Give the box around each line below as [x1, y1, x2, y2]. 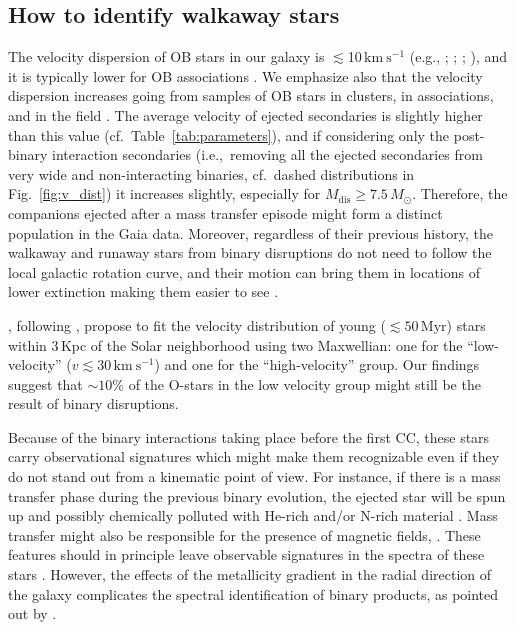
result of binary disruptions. [8, 393, 179, 414]
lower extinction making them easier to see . [8, 281, 279, 302]
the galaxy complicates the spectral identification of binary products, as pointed [8, 583, 499, 604]
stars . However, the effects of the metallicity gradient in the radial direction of [8, 564, 492, 585]
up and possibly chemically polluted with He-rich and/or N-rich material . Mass [8, 505, 498, 526]
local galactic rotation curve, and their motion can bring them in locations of [8, 261, 480, 282]
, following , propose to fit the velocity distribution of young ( [8, 314, 386, 335]
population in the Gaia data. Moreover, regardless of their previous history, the [8, 222, 493, 243]
